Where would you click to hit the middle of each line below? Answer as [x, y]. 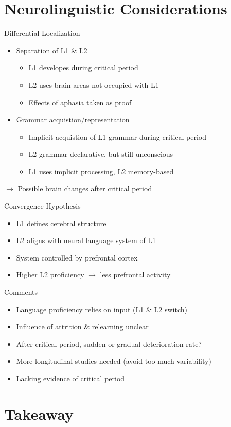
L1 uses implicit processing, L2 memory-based [101, 171]
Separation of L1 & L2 [52, 50]
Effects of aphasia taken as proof [80, 102]
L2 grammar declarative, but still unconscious [101, 154]
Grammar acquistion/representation [73, 119]
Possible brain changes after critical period [85, 188]
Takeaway [39, 413]
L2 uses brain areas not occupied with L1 [94, 85]
